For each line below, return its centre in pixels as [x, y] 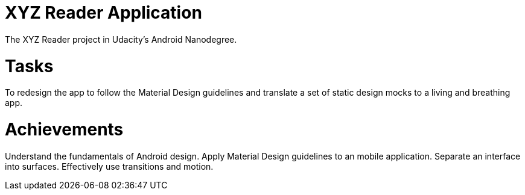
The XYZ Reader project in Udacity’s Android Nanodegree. [121, 39]
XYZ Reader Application [103, 13]
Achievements [64, 129]
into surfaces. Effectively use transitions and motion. [109, 166]
